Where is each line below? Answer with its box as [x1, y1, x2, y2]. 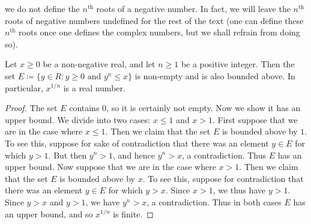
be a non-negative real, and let [43, 58, 155, 70]
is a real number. [63, 81, 125, 94]
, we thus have [213, 184, 266, 196]
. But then [48, 148, 87, 161]
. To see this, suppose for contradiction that [142, 172, 304, 184]
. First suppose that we [213, 113, 298, 126]
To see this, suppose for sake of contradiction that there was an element [5, 136, 269, 149]
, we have [85, 195, 120, 208]
